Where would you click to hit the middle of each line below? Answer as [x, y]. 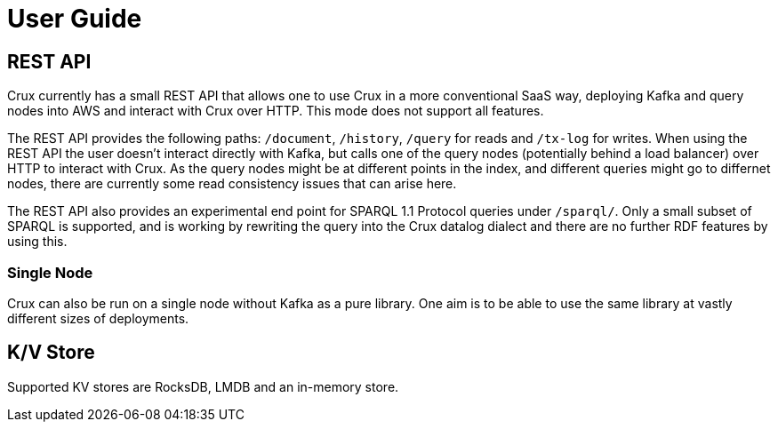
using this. [37, 242]
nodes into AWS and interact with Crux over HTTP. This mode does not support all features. [276, 111]
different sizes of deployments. [98, 318]
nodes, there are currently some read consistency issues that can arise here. [232, 184]
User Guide [75, 19]
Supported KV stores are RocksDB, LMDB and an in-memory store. [203, 386]
